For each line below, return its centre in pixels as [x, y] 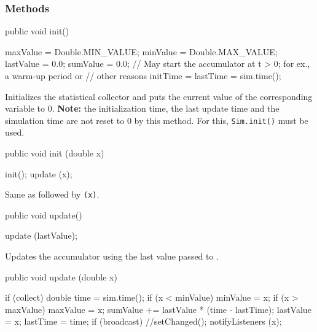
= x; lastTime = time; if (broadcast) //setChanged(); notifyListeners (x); [143, 321]
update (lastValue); [41, 235]
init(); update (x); [39, 173]
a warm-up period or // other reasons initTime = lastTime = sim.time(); [143, 75]
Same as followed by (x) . [52, 194]
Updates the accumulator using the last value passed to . [112, 256]
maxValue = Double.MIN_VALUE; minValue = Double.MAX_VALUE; [141, 51]
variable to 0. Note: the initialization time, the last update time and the [142, 108]
